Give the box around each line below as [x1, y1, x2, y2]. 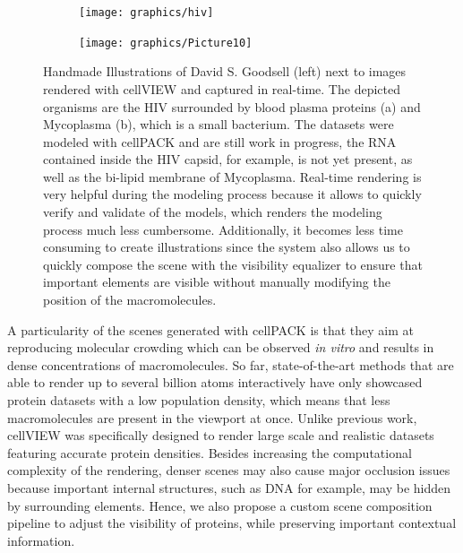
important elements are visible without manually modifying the [43, 272, 390, 291]
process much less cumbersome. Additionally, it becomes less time [43, 220, 403, 238]
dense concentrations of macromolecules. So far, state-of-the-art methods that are [7, 355, 454, 374]
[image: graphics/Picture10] [79, 36, 253, 49]
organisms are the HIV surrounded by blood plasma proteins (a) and [43, 97, 421, 116]
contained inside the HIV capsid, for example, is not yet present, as [43, 150, 413, 168]
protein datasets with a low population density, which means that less [7, 391, 390, 409]
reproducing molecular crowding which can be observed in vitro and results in [7, 338, 434, 357]
